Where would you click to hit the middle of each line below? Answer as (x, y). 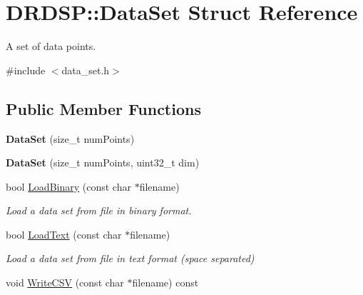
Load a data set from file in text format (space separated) (130, 258)
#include (26, 70)
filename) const (165, 282)
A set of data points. (51, 46)
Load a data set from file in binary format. (99, 210)
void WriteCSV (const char (65, 282)
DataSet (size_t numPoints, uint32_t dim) (103, 162)
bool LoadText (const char (64, 234)
